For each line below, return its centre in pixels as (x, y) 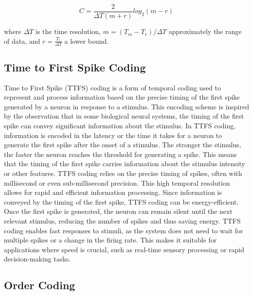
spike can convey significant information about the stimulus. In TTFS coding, (120, 126)
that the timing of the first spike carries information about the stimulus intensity (125, 164)
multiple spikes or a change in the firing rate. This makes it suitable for (110, 240)
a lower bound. (87, 41)
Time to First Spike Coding (75, 67)
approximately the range (205, 31)
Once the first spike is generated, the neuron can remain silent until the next (118, 211)
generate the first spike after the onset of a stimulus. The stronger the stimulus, (123, 145)
